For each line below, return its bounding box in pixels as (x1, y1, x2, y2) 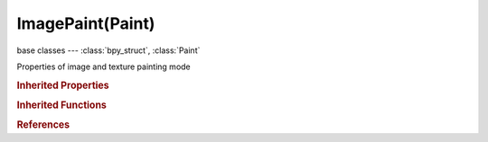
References (16, 119, 70, 131)
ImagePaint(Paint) (16, 13, 155, 33)
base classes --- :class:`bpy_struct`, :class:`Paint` (16, 45, 201, 56)
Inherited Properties (16, 79, 110, 92)
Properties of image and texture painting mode (16, 61, 192, 72)
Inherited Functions (16, 99, 108, 111)
